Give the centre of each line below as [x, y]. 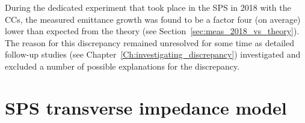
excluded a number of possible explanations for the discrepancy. [122, 66]
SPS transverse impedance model [146, 107]
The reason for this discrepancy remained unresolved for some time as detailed [149, 42]
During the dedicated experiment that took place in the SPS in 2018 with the [148, 7]
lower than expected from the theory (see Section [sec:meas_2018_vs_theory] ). [152, 31]
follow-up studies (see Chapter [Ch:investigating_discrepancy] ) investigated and [153, 54]
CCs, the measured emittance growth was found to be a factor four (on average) [153, 19]
